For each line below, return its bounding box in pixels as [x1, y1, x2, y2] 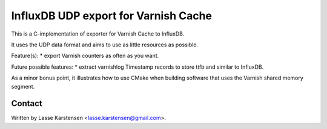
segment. [11, 83, 35, 90]
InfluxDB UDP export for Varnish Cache [11, 9, 212, 22]
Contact [11, 98, 42, 109]
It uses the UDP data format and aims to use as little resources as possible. [11, 41, 199, 48]
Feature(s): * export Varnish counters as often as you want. [11, 52, 159, 60]
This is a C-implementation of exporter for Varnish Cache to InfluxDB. [11, 30, 185, 37]
